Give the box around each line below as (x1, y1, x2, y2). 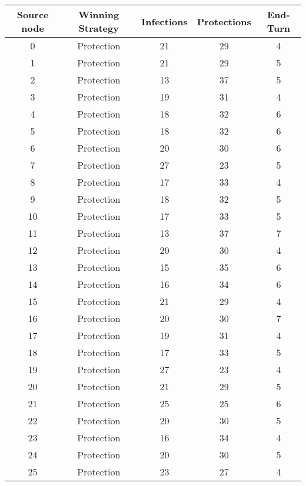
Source (16, 8, 49, 21)
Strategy (78, 21, 119, 35)
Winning (78, 8, 119, 21)
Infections (141, 14, 188, 28)
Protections (197, 14, 251, 28)
